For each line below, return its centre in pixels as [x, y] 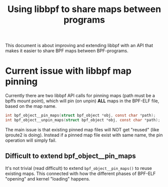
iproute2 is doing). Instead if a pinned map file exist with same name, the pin [84, 135]
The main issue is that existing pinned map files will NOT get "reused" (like [82, 129]
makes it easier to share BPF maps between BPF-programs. [67, 51]
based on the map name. [31, 106]
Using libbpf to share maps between [84, 9]
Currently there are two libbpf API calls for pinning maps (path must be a [80, 96]
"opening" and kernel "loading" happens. [48, 178]
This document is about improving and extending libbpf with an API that [79, 46]
